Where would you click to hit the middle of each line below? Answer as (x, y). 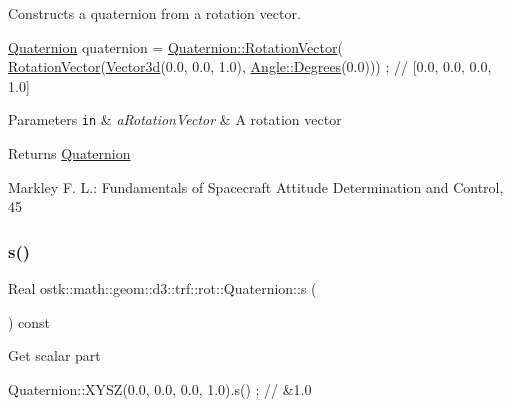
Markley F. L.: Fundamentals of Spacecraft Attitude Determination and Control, (256, 186)
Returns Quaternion (69, 153)
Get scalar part (54, 355)
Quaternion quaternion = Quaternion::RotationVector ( (175, 46)
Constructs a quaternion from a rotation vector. (154, 13)
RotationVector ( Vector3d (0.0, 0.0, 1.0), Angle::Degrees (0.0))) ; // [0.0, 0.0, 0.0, (250, 66)
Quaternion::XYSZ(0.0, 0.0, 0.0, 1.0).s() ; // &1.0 (160, 388)
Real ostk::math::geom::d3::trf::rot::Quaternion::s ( (162, 288)
